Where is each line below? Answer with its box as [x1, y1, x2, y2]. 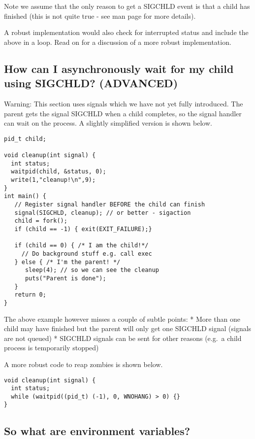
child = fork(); [14, 217, 67, 225]
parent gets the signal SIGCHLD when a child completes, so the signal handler [4, 108, 242, 118]
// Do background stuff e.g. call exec [21, 250, 152, 257]
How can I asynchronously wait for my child [4, 61, 234, 76]
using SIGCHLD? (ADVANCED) [4, 75, 178, 91]
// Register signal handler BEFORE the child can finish [14, 201, 205, 208]
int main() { [4, 193, 46, 200]
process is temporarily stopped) [4, 342, 99, 353]
